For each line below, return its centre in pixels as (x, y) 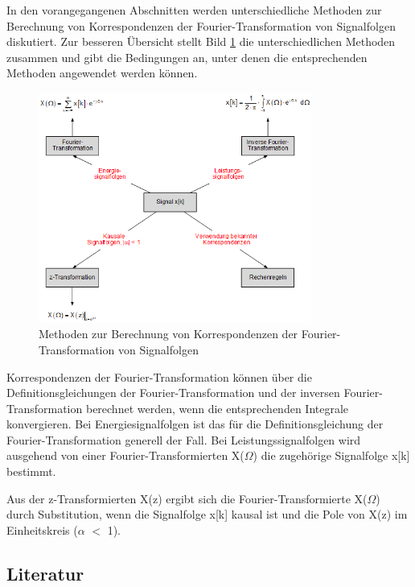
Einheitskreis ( (42, 529)
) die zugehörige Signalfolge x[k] (331, 455)
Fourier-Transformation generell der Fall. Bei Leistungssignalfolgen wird (184, 439)
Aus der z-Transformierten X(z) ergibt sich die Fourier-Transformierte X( (187, 498)
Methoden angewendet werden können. (102, 73)
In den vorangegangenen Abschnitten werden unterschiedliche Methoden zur (194, 10)
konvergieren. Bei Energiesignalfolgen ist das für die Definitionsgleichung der (195, 424)
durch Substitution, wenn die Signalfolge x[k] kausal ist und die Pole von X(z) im (207, 514)
